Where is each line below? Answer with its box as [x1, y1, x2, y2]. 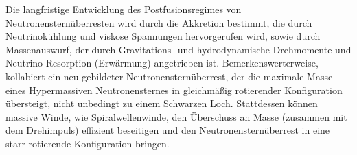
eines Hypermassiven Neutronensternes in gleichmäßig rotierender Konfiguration [5, 82, 343, 97]
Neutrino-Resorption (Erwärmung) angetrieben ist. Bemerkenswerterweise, [5, 56, 319, 70]
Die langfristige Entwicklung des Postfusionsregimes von [5, 2, 242, 16]
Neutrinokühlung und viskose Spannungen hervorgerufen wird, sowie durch [5, 29, 321, 43]
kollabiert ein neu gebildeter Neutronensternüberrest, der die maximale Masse [5, 69, 333, 83]
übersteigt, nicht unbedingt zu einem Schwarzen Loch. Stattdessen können [5, 96, 318, 110]
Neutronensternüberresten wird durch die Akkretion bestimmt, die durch [5, 15, 312, 29]
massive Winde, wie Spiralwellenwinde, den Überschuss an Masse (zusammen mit [5, 109, 347, 123]
